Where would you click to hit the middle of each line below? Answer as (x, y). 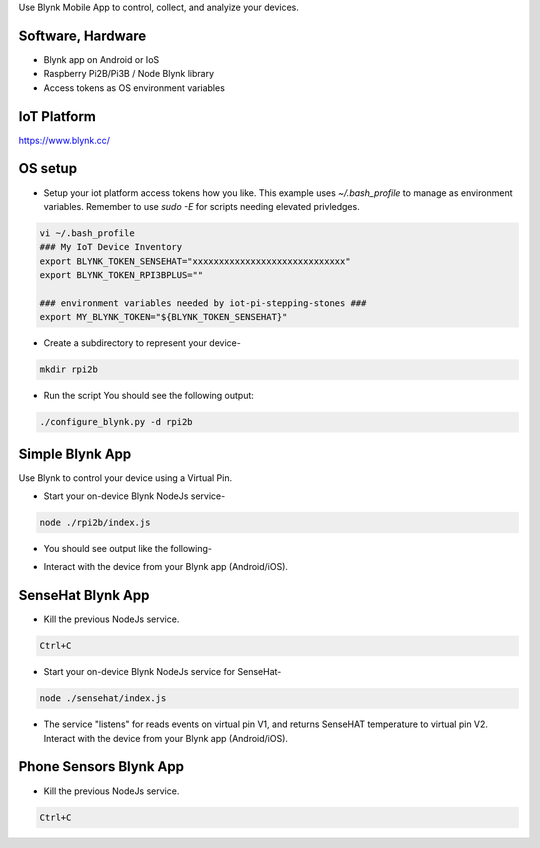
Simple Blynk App (75, 453)
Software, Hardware (82, 35)
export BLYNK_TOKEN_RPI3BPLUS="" (121, 275)
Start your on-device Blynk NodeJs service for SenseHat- (162, 672)
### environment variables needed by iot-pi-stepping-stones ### (203, 303)
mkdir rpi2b (69, 369)
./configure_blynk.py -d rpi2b (116, 422)
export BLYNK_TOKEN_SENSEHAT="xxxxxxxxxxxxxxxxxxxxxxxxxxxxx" (195, 261)
